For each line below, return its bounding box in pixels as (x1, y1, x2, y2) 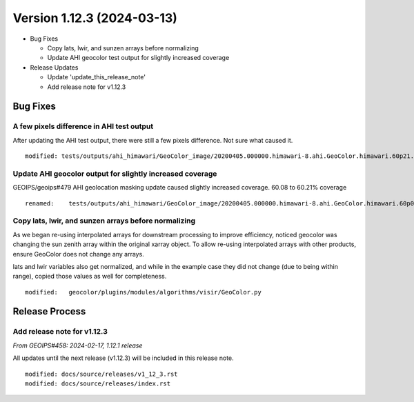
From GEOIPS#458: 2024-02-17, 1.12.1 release (12, 341, 143, 350)
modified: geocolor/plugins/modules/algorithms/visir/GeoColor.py (25, 288, 262, 296)
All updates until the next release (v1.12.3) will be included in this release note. (12, 354, 234, 362)
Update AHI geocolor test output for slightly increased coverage (47, 54, 230, 62)
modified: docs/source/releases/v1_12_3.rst (25, 370, 179, 378)
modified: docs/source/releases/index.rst (25, 380, 171, 388)
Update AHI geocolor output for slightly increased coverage (12, 169, 217, 179)
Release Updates (30, 63, 79, 72)
